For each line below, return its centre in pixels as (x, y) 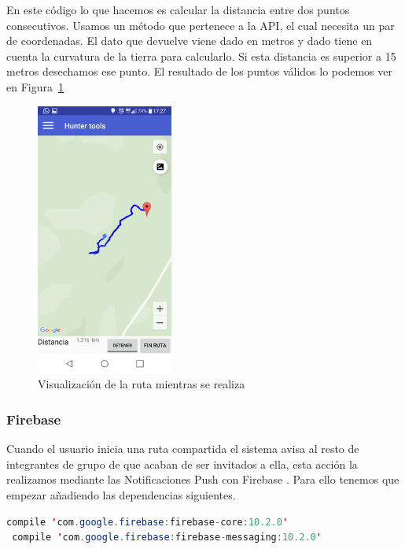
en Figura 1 (35, 86)
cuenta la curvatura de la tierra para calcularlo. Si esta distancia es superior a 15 (201, 56)
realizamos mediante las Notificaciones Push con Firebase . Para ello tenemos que (203, 479)
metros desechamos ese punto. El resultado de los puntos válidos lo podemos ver (199, 71)
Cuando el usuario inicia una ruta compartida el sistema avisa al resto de (183, 449)
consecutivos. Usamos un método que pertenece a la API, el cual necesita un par (201, 25)
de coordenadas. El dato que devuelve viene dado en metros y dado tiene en (190, 41)
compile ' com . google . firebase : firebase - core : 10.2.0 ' (147, 522)
